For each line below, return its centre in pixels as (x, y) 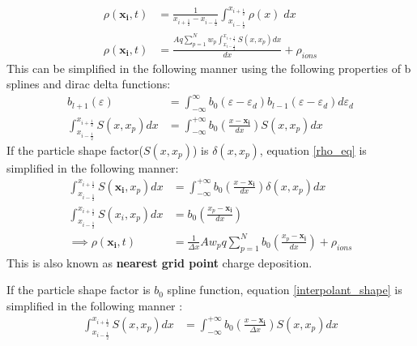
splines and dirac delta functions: (89, 84)
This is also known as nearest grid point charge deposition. (160, 262)
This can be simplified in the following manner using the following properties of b (209, 68)
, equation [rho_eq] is (313, 150)
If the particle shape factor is (79, 290)
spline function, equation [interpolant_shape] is (285, 290)
